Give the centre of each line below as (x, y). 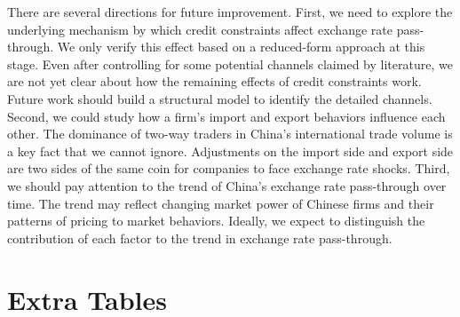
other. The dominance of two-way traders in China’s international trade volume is (230, 134)
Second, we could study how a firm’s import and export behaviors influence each (226, 116)
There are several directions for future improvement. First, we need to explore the (230, 12)
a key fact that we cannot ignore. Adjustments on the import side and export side (230, 151)
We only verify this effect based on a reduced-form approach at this (241, 47)
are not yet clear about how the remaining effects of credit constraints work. (214, 81)
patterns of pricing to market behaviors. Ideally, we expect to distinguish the (216, 221)
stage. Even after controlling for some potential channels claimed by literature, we (230, 63)
